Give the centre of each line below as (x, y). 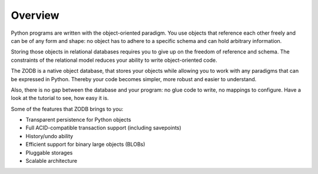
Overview (35, 15)
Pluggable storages (49, 152)
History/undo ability (49, 136)
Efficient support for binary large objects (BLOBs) (85, 145)
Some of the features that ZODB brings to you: (67, 109)
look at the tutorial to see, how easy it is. (60, 98)
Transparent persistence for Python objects (78, 120)
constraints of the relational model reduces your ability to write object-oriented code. (114, 60)
